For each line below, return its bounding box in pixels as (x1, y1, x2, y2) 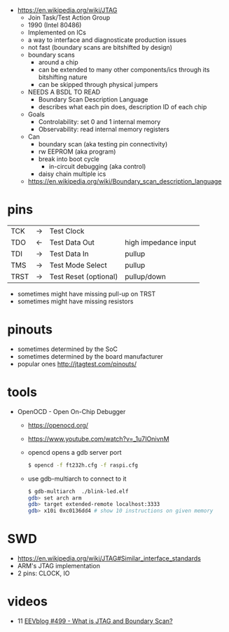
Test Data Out (49, 238, 95, 247)
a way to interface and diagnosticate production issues (27, 36, 187, 44)
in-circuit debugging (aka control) (48, 163, 146, 170)
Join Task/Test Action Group (27, 13, 111, 22)
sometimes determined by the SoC (17, 345, 118, 353)
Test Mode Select (49, 260, 107, 270)
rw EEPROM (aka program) (38, 147, 116, 156)
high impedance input (125, 238, 197, 247)
